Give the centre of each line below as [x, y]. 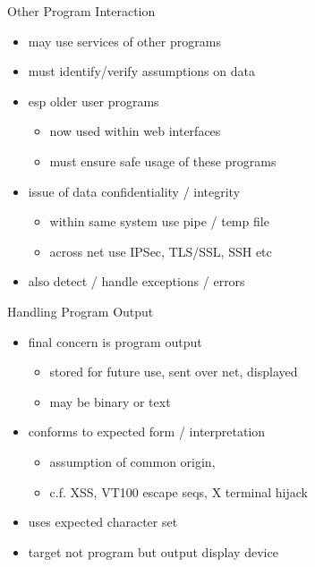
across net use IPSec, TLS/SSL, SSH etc [161, 251]
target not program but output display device [153, 551]
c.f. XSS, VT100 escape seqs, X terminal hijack [179, 491]
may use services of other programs [124, 41]
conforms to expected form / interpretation [147, 432]
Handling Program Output [81, 311]
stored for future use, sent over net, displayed [174, 372]
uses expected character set [103, 522]
